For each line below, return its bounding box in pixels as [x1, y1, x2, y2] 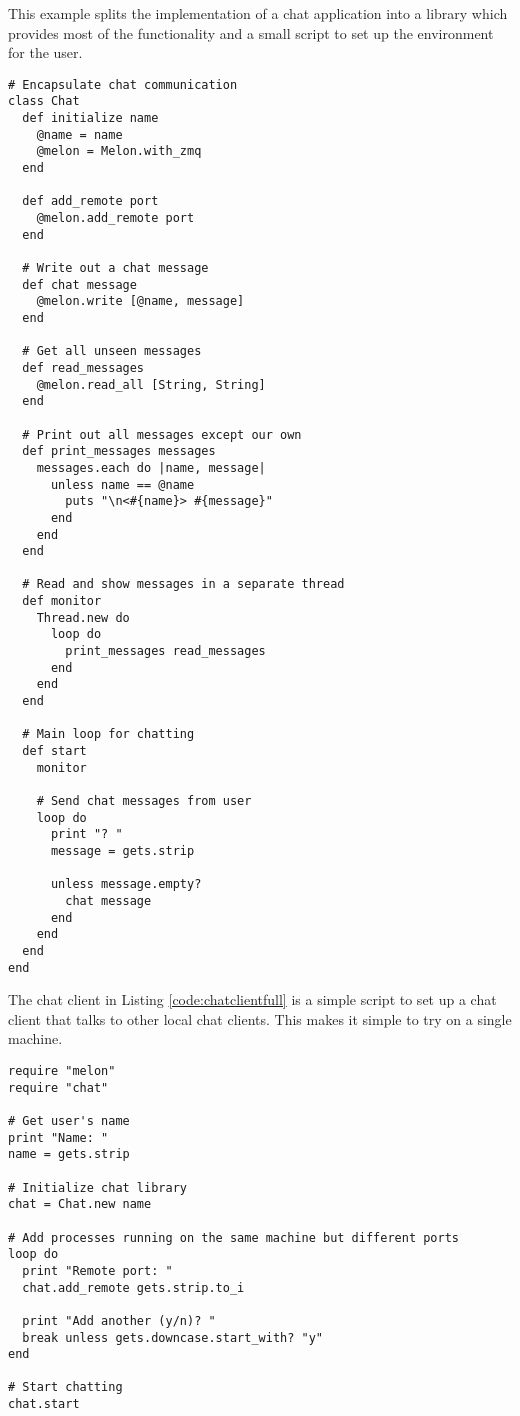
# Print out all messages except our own [22, 427, 302, 442]
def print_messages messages [22, 444, 216, 459]
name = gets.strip [8, 1147, 130, 1162]
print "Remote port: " [22, 1263, 173, 1278]
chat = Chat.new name [8, 1197, 152, 1212]
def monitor [22, 594, 102, 609]
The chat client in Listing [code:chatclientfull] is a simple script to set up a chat [8, 989, 497, 1010]
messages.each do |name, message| [36, 460, 266, 475]
